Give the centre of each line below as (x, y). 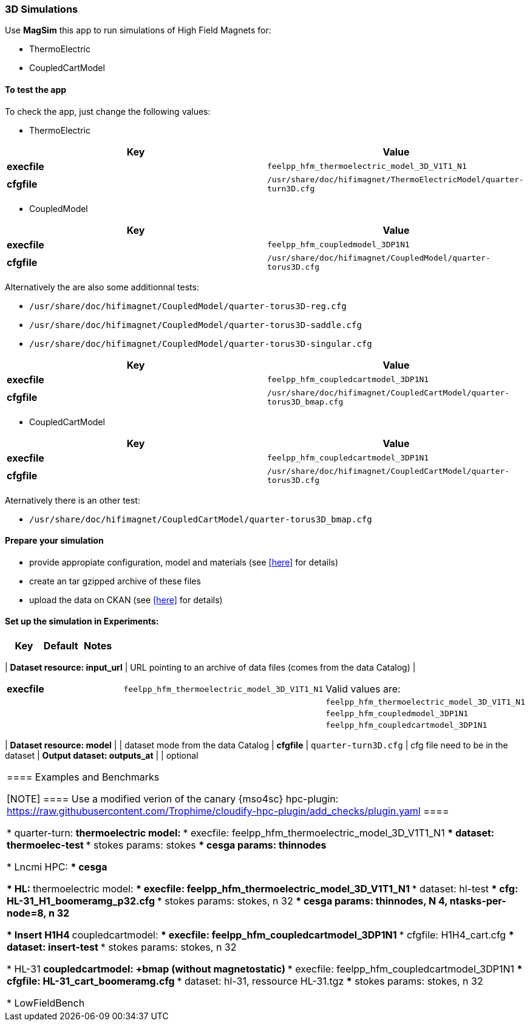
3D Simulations (42, 9)
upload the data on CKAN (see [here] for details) (126, 600)
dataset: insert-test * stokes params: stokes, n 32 (122, 947)
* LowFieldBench (46, 1003)
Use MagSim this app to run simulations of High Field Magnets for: (138, 30)
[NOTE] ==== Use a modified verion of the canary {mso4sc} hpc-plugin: (173, 799)
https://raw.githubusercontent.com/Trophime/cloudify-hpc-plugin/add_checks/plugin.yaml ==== (228, 811)
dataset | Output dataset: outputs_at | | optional (102, 756)
